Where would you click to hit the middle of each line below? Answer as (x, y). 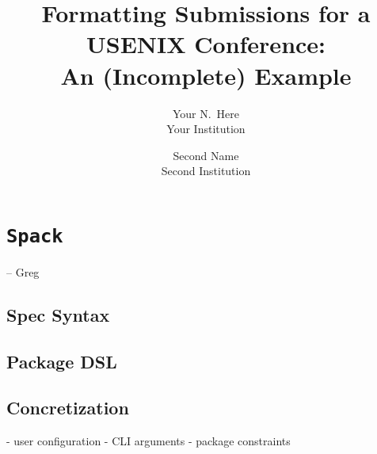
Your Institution (206, 129)
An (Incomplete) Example (206, 75)
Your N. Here (206, 113)
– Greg (23, 271)
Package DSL (62, 361)
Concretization (68, 408)
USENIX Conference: (206, 44)
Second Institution (206, 171)
